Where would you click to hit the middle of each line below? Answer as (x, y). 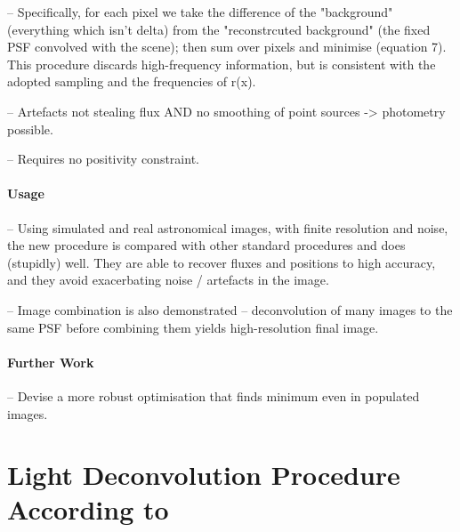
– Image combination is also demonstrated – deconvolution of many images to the (230, 309)
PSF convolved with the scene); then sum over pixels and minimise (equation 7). (227, 47)
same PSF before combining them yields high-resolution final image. (193, 327)
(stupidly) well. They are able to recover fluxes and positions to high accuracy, (222, 262)
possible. (30, 129)
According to (88, 509)
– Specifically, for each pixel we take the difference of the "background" (200, 12)
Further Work (51, 362)
